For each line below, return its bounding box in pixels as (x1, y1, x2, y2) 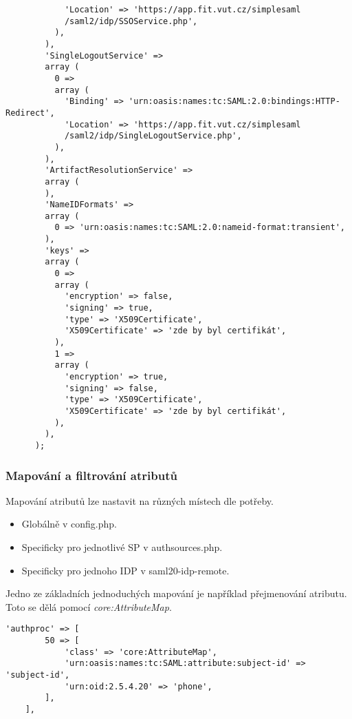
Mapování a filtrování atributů (5, 466, 177, 483)
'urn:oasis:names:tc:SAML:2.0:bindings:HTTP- (128, 96, 340, 107)
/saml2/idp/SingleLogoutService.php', (64, 131, 242, 141)
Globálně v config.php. (21, 517, 117, 531)
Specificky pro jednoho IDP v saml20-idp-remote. (21, 563, 230, 577)
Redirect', (5, 107, 55, 118)
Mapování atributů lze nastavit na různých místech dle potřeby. (5, 493, 274, 508)
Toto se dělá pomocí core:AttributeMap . (5, 599, 172, 614)
